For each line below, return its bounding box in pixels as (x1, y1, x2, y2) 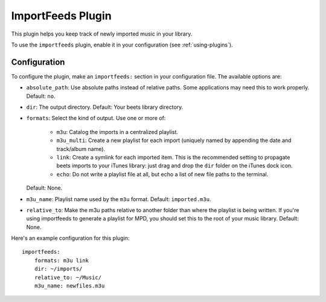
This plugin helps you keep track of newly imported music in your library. (11, 30, 193, 37)
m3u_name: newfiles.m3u (34, 283, 105, 289)
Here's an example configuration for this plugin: (11, 234, 130, 242)
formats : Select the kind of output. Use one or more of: (26, 115, 166, 122)
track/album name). (56, 145, 106, 152)
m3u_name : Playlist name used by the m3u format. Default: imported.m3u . (26, 195, 211, 202)
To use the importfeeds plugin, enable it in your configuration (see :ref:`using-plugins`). (11, 41, 233, 48)
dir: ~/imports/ (34, 266, 83, 272)
